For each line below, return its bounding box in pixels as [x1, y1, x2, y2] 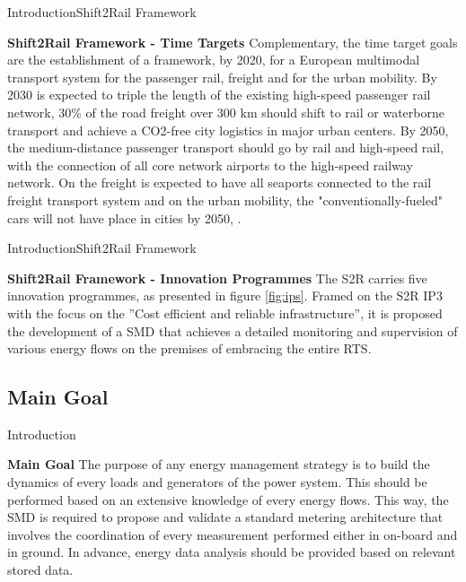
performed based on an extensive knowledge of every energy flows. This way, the [7, 490, 449, 508]
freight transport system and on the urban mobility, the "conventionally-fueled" [7, 190, 443, 209]
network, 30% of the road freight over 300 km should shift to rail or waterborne [7, 102, 444, 121]
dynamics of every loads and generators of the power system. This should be [7, 473, 427, 491]
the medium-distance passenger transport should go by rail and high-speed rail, [7, 138, 444, 157]
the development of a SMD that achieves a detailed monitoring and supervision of [7, 321, 458, 340]
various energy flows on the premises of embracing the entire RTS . [7, 339, 372, 358]
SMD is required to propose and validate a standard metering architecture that [7, 508, 444, 526]
